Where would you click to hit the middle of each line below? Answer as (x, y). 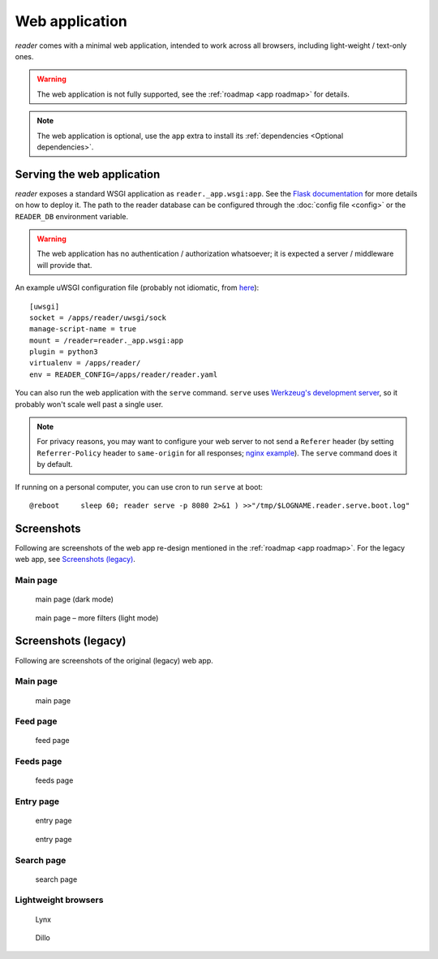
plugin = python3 (64, 352)
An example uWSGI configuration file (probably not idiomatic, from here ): (137, 287)
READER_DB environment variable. (72, 216)
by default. (55, 464)
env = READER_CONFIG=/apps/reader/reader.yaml (124, 374)
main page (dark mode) (74, 599)
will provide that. (64, 265)
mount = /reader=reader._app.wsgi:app (107, 340)
